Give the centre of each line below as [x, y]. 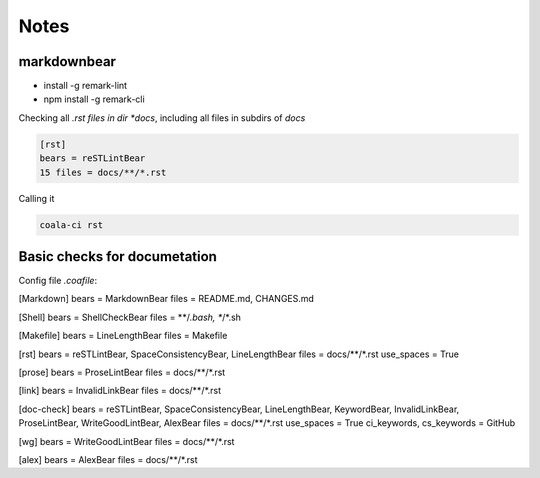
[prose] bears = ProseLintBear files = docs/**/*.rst [122, 372]
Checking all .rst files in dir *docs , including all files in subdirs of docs [162, 117]
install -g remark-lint [85, 86]
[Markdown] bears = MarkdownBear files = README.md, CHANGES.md [166, 299]
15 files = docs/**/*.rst [103, 172]
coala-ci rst [71, 224]
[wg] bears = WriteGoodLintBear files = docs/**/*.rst [126, 441]
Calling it [36, 198]
